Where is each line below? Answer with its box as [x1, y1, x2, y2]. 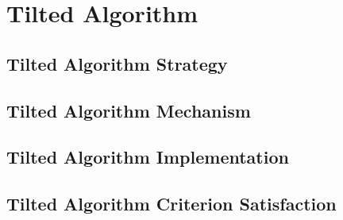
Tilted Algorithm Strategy [6, 51, 228, 75]
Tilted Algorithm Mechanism [6, 98, 251, 122]
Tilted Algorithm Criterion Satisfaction [6, 191, 337, 216]
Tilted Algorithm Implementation [6, 145, 289, 169]
